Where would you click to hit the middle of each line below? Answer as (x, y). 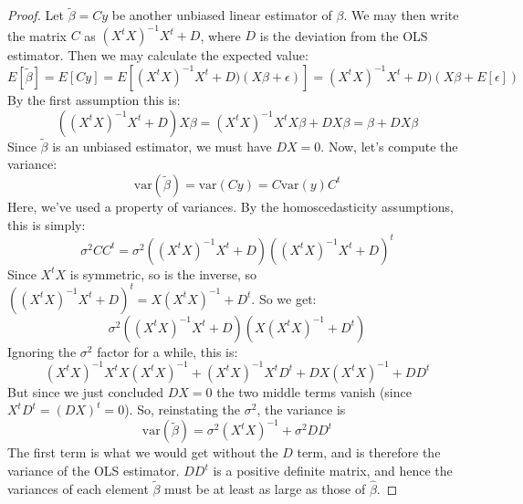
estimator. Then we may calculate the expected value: (158, 55)
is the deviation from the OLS (344, 35)
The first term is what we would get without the (143, 452)
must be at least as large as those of (265, 488)
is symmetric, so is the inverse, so (163, 273)
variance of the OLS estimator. (94, 471)
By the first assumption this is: (94, 99)
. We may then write (401, 15)
